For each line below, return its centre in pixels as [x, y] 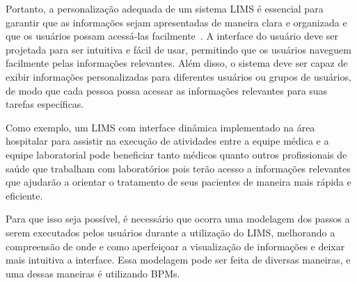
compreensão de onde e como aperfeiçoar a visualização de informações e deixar [175, 246]
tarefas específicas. [45, 104]
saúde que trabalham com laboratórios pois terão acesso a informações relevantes [178, 168]
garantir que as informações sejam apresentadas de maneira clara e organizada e [176, 22]
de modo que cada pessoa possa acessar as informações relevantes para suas [167, 90]
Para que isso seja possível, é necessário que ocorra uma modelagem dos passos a [178, 219]
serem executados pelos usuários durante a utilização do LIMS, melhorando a [170, 232]
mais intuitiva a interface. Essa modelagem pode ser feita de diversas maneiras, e [178, 260]
